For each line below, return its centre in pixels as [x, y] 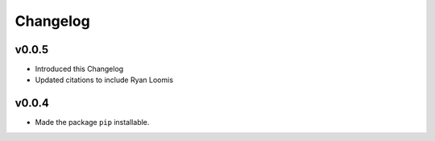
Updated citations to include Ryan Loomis [104, 80]
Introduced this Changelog [79, 69]
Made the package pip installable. [92, 122]
